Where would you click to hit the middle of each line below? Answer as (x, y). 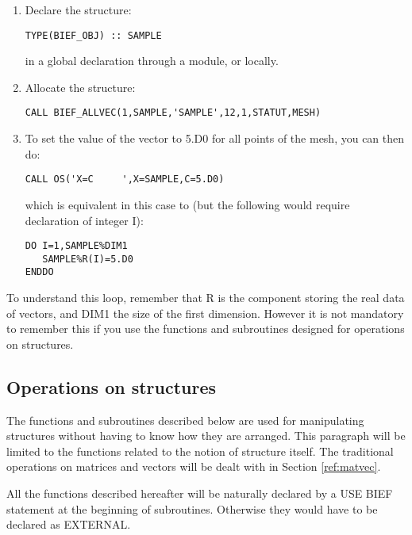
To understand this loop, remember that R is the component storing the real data (206, 298)
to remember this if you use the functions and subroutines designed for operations (206, 329)
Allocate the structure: (80, 87)
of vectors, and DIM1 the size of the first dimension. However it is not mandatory (205, 313)
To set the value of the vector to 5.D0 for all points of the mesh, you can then (215, 138)
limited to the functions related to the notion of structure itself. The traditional (200, 451)
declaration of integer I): (84, 220)
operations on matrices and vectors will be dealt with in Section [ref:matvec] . (194, 466)
